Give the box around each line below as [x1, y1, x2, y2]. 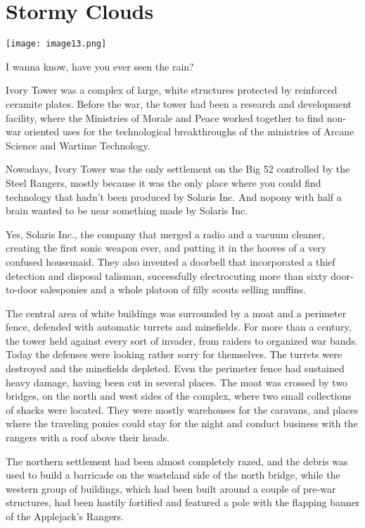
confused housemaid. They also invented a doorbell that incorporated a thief [6, 254, 335, 269]
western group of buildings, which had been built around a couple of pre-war [6, 481, 336, 496]
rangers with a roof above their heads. [6, 430, 169, 445]
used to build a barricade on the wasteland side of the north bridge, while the [6, 467, 340, 482]
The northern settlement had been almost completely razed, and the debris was [6, 453, 348, 468]
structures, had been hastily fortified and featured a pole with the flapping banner [6, 495, 360, 510]
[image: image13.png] [6, 39, 107, 49]
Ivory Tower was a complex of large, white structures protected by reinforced [6, 82, 338, 97]
